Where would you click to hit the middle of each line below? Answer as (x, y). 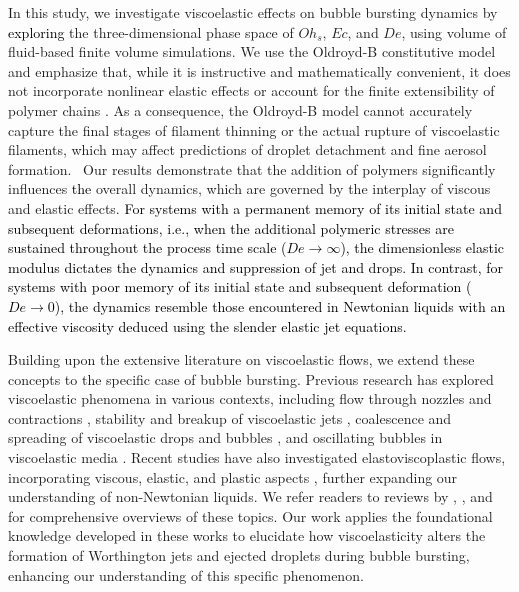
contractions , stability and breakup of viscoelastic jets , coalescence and (230, 417)
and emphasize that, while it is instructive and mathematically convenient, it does (259, 70)
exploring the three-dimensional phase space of (151, 31)
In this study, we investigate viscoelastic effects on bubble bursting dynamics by (253, 12)
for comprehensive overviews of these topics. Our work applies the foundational (250, 515)
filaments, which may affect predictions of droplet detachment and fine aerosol (247, 149)
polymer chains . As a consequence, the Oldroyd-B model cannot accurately (240, 109)
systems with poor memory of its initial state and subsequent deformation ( (240, 286)
